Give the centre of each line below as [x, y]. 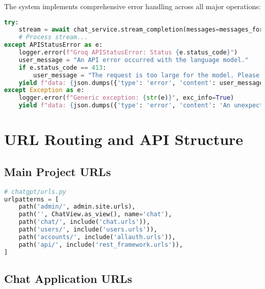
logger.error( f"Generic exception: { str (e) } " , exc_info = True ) [126, 98]
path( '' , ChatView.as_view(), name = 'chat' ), [95, 214]
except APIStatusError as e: [54, 45]
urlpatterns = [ [32, 199]
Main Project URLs [58, 171]
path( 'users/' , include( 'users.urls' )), [88, 230]
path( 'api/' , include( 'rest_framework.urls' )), [101, 244]
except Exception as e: [44, 90]
